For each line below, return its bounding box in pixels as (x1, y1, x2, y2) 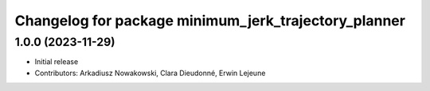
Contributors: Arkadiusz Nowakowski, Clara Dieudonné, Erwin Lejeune (34, 68, 266, 78)
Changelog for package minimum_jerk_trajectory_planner (14, 12, 406, 29)
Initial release (34, 57, 79, 66)
